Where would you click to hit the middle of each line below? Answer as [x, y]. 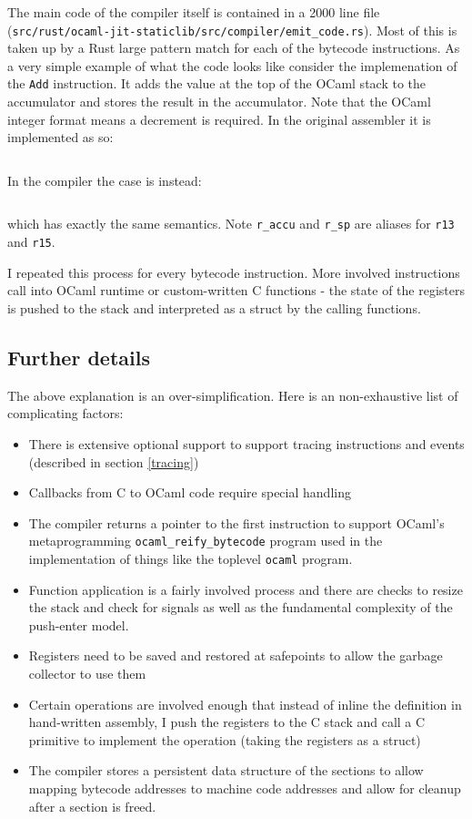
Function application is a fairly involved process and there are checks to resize [246, 589]
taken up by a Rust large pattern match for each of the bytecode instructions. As [234, 48]
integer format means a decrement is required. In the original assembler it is [219, 119]
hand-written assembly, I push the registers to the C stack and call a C [227, 722]
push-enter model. [79, 624]
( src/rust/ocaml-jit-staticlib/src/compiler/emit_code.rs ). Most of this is [232, 30]
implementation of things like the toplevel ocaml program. [191, 558]
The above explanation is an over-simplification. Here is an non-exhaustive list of [233, 395]
